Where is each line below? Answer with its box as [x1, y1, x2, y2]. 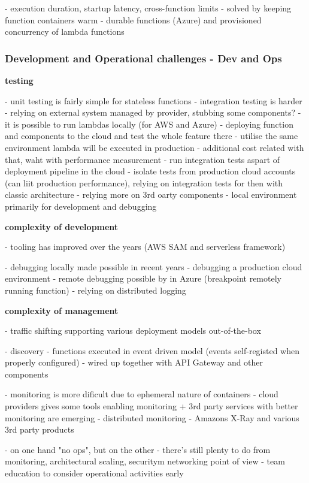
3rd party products [5, 423, 74, 436]
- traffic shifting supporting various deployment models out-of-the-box [5, 324, 261, 337]
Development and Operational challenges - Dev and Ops [5, 50, 282, 65]
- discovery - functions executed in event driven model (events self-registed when [5, 344, 299, 357]
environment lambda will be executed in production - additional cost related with [5, 141, 304, 153]
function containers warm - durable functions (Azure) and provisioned [5, 13, 262, 26]
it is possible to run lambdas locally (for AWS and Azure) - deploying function [5, 117, 293, 130]
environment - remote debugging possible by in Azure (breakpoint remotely [5, 272, 281, 285]
